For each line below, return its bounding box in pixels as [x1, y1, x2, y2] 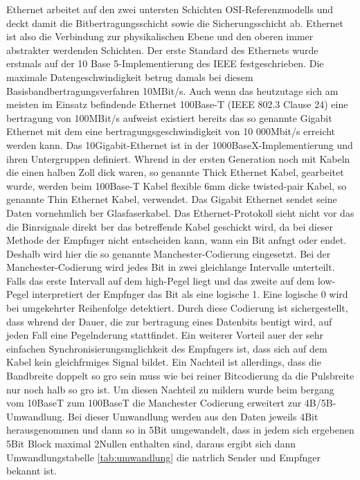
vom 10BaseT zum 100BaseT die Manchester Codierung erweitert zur [6, 395, 302, 410]
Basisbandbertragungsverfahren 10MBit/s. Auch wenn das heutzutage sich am [6, 83, 339, 98]
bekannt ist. [6, 463, 57, 478]
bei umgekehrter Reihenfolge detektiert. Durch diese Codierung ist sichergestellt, [6, 301, 348, 315]
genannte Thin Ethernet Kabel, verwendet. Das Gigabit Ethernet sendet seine [6, 192, 337, 206]
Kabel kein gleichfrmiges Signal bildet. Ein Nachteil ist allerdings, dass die [6, 355, 321, 369]
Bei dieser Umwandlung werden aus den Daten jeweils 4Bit [68, 409, 318, 423]
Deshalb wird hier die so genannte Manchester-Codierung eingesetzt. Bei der [6, 246, 331, 260]
